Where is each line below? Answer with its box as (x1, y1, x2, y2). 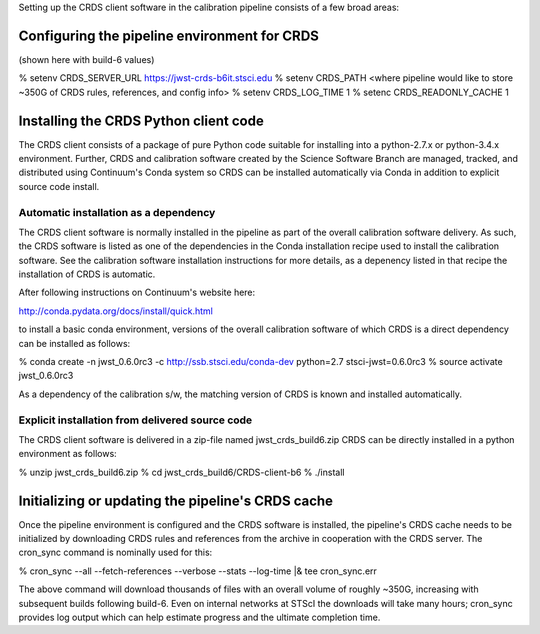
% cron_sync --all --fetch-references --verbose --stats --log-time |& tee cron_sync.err (18, 565, 377, 577)
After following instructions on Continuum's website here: (18, 286, 256, 299)
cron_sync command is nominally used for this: (18, 546, 213, 559)
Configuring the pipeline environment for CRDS (18, 27, 320, 44)
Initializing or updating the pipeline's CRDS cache (18, 492, 334, 509)
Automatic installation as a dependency (18, 205, 216, 219)
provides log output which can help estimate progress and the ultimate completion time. (18, 611, 381, 623)
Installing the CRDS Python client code (18, 112, 264, 129)
